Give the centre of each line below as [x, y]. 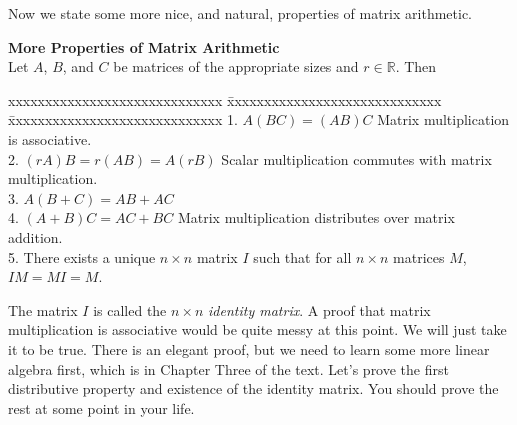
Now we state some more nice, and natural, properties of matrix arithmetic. [240, 13]
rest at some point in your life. [101, 407]
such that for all [302, 256]
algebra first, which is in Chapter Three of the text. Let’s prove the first [228, 368]
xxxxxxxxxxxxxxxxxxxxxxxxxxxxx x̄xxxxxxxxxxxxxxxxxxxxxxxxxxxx [225, 99]
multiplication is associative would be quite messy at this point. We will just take [257, 329]
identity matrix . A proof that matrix [319, 309]
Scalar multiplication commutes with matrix [356, 158]
